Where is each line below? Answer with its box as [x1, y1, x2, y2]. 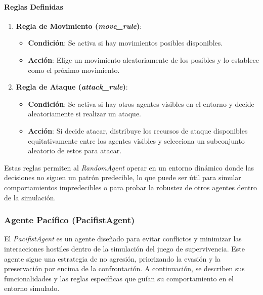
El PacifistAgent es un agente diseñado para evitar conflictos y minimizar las [4, 233, 242, 244]
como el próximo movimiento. [28, 64, 120, 75]
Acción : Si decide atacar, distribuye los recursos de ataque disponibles [28, 125, 248, 136]
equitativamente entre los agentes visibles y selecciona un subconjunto [28, 135, 245, 146]
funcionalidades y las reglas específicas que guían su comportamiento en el [4, 273, 234, 283]
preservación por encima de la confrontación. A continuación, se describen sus [4, 263, 245, 274]
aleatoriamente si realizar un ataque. [28, 108, 142, 119]
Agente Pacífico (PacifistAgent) [4, 214, 135, 226]
